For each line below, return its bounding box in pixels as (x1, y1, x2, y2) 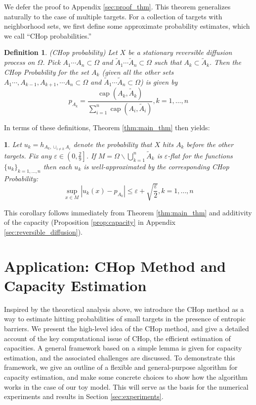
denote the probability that (73, 139, 152, 149)
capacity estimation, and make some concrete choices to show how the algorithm (4, 372, 248, 382)
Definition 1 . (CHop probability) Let (4, 47, 118, 57)
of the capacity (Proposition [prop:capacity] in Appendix (4, 217, 175, 227)
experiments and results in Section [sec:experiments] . (4, 391, 164, 402)
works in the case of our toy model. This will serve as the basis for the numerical (4, 381, 249, 392)
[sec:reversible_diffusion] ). (4, 226, 83, 237)
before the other (186, 139, 234, 149)
